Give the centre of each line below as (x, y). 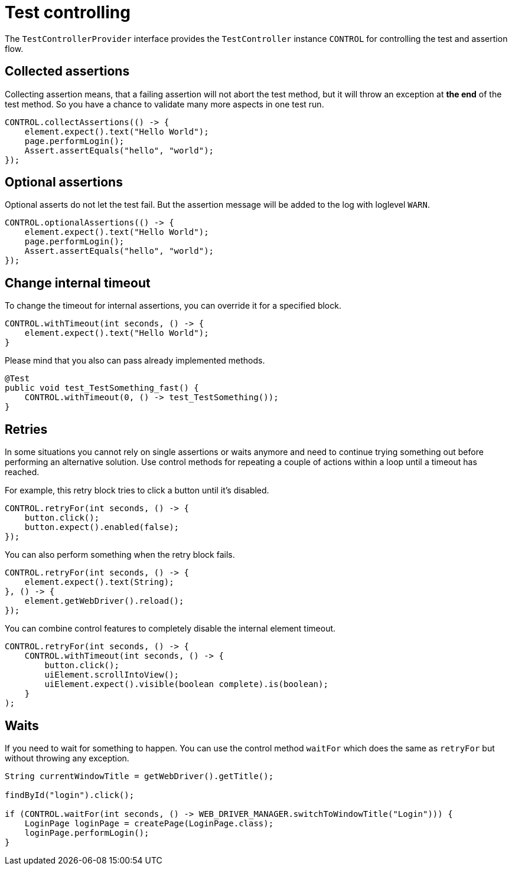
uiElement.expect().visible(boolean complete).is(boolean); (186, 684)
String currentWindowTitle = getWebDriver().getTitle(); (139, 776)
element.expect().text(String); (99, 582)
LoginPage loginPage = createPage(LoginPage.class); (149, 823)
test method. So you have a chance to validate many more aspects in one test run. (164, 104)
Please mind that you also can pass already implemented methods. (135, 361)
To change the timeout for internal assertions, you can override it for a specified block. (173, 306)
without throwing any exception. (67, 758)
